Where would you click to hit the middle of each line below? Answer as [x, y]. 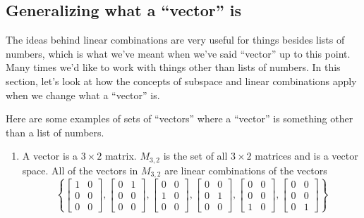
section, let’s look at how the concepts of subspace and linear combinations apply [181, 81]
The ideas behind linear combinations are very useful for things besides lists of [175, 40]
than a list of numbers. [55, 132]
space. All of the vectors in [80, 170]
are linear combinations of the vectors [246, 170]
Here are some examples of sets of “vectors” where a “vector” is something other [180, 118]
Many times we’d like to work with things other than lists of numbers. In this [173, 67]
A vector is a [50, 156]
